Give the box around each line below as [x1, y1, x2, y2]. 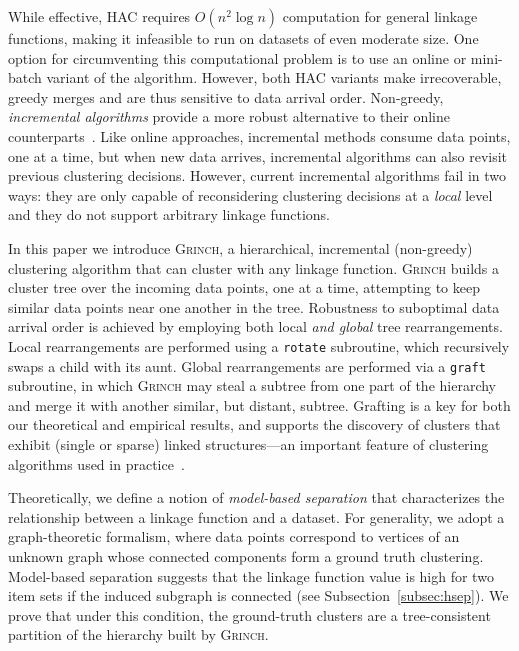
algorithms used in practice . [8, 453, 185, 474]
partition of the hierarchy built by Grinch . [8, 624, 269, 645]
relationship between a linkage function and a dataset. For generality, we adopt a [8, 506, 505, 527]
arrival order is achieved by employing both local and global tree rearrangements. [8, 316, 503, 337]
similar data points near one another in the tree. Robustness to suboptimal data [8, 296, 500, 317]
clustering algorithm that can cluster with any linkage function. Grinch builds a [8, 257, 500, 278]
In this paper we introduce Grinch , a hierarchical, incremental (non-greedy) [8, 237, 473, 258]
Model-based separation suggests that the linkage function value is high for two [8, 565, 494, 586]
